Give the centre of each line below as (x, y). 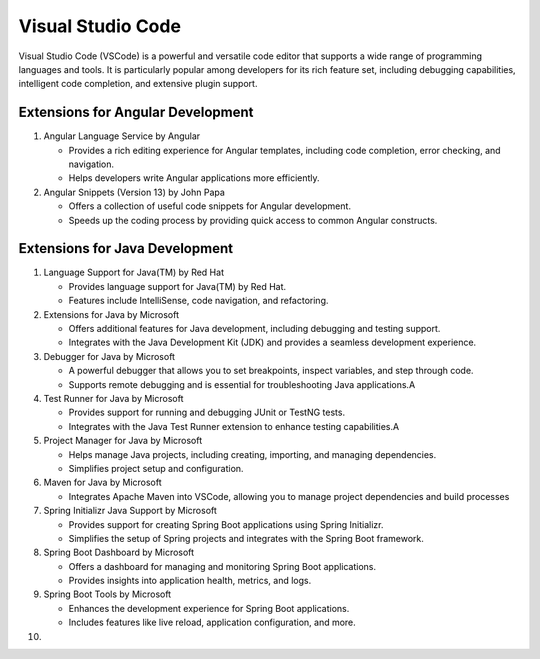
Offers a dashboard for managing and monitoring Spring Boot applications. (222, 566)
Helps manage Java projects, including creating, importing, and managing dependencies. (252, 454)
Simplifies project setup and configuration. (156, 468)
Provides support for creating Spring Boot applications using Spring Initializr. (226, 524)
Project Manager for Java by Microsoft (123, 441)
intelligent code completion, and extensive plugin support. (138, 84)
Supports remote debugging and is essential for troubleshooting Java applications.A (242, 384)
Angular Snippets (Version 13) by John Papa (134, 192)
